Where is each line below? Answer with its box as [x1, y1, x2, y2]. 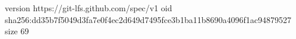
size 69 [5, 25, 29, 37]
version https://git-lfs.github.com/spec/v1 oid [5, 2, 172, 14]
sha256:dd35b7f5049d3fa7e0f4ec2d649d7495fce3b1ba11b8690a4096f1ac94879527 [5, 13, 291, 25]
